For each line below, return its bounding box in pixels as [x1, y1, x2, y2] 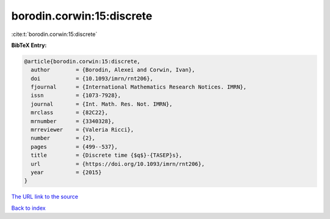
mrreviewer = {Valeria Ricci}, [31, 126, 134, 134]
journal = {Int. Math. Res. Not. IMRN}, [31, 101, 173, 107]
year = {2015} [31, 169, 102, 176]
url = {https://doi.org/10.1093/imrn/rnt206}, [31, 160, 205, 167]
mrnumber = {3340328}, [31, 118, 115, 124]
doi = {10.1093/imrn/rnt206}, [31, 75, 153, 82]
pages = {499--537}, [31, 143, 119, 150]
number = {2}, [31, 135, 96, 142]
